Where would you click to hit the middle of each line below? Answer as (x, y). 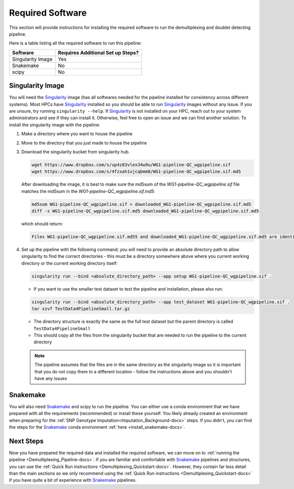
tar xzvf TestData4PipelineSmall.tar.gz (81, 309)
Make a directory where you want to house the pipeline (77, 134)
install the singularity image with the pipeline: (55, 124)
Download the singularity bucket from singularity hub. (75, 151)
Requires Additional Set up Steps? (98, 52)
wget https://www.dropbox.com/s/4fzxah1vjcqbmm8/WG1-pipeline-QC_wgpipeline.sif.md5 (136, 172)
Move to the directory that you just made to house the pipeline (84, 143)
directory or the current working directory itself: (69, 263)
